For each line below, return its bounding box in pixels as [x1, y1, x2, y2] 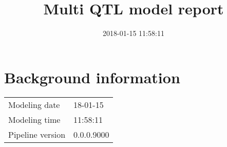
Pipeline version [8, 128, 66, 140]
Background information [4, 66, 180, 87]
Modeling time [8, 113, 61, 125]
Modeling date [8, 98, 60, 111]
